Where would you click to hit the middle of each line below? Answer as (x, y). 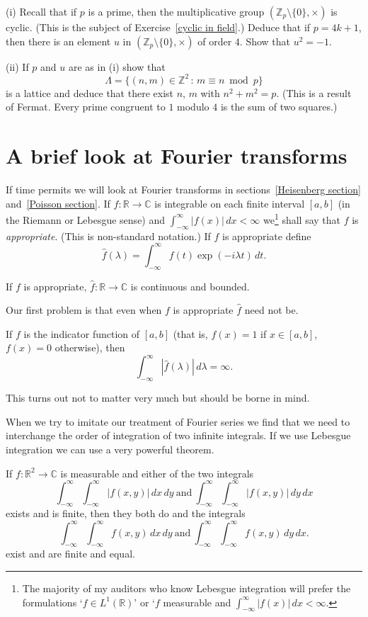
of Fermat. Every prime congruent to (86, 107)
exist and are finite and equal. (70, 554)
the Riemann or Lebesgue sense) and (86, 219)
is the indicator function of (82, 333)
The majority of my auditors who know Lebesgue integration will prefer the (186, 588)
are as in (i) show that (117, 66)
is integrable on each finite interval (230, 203)
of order (215, 41)
